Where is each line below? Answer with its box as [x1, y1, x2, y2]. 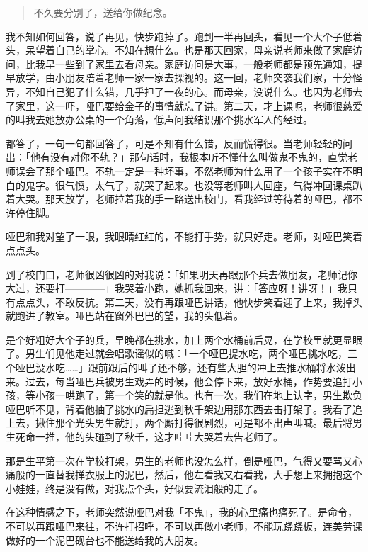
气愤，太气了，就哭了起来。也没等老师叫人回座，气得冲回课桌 [64, 177, 352, 192]
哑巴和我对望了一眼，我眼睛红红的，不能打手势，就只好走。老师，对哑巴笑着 [6, 229, 362, 244]
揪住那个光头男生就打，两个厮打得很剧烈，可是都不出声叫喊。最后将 [35, 415, 352, 430]
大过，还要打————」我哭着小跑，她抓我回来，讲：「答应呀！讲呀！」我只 [6, 281, 357, 295]
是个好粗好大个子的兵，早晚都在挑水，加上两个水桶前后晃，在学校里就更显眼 [6, 332, 362, 347]
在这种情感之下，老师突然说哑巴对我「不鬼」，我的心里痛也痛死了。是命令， [6, 505, 357, 519]
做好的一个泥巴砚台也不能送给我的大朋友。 [6, 532, 204, 547]
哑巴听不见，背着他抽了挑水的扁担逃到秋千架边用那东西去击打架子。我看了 [6, 401, 352, 416]
